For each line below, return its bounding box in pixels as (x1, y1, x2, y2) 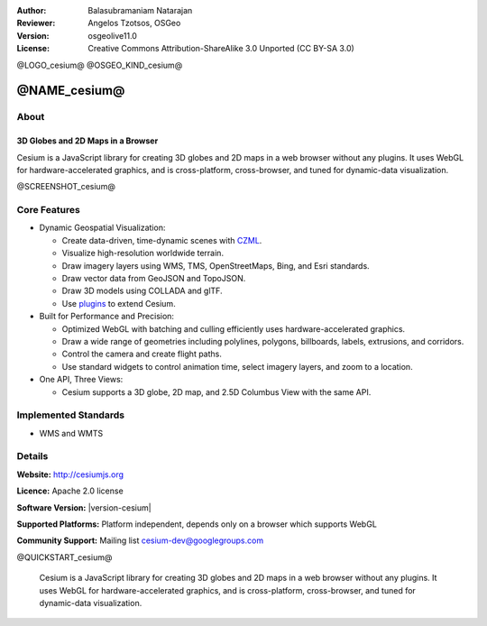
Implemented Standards (16, 409, 125, 421)
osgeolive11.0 (87, 30, 137, 41)
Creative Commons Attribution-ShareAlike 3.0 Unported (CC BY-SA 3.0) (87, 43, 355, 54)
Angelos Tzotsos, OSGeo (87, 18, 181, 29)
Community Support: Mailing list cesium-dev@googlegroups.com (16, 535, 264, 546)
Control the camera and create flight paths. (61, 348, 223, 360)
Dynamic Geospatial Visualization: (39, 222, 166, 234)
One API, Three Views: (39, 374, 124, 385)
